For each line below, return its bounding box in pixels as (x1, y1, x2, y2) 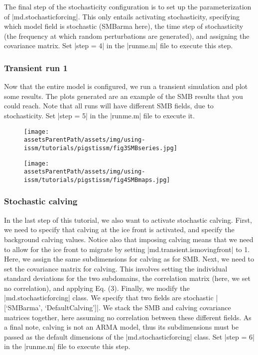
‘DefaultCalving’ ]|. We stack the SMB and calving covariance (44, 302, 231, 313)
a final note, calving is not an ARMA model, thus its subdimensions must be (4, 322, 239, 332)
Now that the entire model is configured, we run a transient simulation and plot (4, 81, 248, 91)
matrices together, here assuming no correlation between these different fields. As (4, 312, 252, 322)
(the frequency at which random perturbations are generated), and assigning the (4, 30, 250, 41)
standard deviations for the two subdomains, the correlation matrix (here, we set (4, 273, 251, 283)
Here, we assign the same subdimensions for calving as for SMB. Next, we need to (4, 254, 255, 264)
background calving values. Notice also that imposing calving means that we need (4, 234, 254, 244)
